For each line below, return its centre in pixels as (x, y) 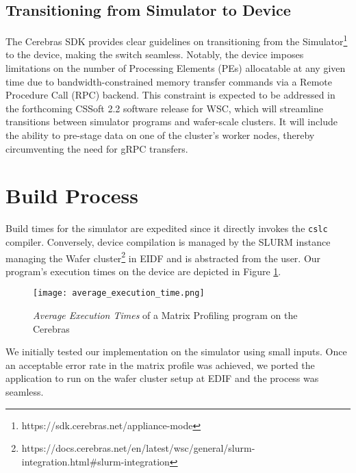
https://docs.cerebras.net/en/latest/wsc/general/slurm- (138, 448)
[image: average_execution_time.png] (119, 293)
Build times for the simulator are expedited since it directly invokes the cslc (167, 228)
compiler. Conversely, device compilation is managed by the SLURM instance (168, 241)
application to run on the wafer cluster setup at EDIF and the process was (162, 378)
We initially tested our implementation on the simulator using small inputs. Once (176, 351)
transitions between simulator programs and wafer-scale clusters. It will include (171, 122)
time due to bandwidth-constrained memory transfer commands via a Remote (169, 81)
